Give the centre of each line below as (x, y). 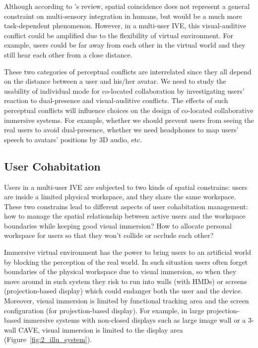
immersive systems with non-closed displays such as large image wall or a (134, 320)
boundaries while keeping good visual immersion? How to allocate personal (118, 225)
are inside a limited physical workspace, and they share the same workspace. (120, 197)
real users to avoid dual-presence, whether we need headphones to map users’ (121, 130)
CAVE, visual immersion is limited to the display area (101, 329)
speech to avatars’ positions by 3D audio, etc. (73, 139)
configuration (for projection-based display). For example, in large (104, 310)
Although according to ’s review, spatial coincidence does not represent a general (127, 6)
